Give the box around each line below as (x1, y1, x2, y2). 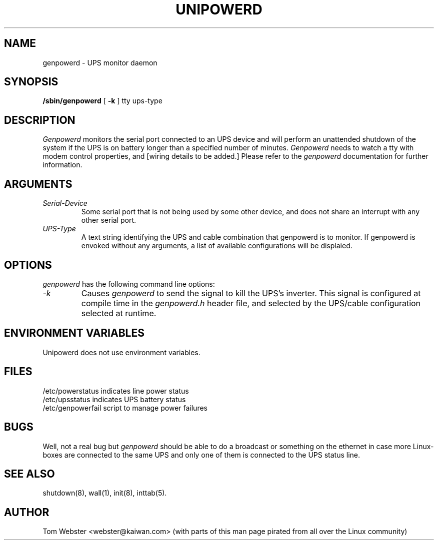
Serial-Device (42, 199, 87, 208)
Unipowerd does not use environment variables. (42, 348, 200, 357)
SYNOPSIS (4, 75, 58, 88)
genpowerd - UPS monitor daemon (42, 58, 157, 67)
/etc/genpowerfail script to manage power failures (42, 403, 207, 412)
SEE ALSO (4, 467, 55, 480)
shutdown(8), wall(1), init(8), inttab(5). (42, 489, 167, 498)
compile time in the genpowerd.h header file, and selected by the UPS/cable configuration (81, 298, 421, 308)
